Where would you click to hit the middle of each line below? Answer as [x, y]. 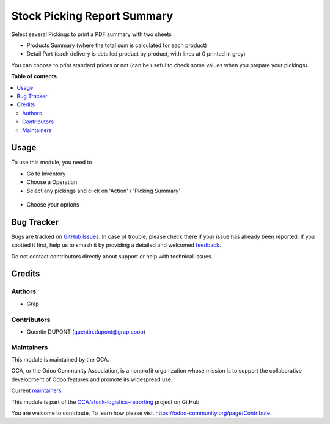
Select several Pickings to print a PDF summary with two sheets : [93, 34]
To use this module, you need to [52, 163]
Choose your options [53, 204]
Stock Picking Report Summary [92, 16]
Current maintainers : [37, 390]
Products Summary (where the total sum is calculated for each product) [117, 45]
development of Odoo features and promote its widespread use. [92, 379]
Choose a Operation [52, 182]
